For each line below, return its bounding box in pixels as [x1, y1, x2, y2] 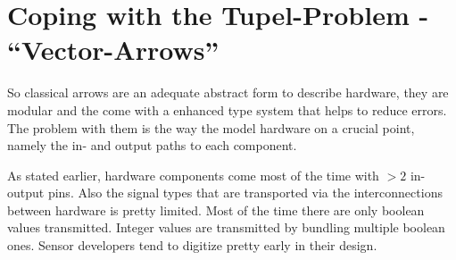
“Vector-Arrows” [7, 31, 220, 68]
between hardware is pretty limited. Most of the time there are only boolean [7, 200, 425, 219]
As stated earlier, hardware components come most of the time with [7, 165, 379, 184]
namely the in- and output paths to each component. [7, 136, 297, 155]
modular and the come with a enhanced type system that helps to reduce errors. [7, 100, 447, 119]
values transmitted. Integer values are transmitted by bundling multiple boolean [7, 218, 445, 237]
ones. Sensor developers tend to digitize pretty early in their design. [7, 236, 377, 255]
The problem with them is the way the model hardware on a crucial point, [7, 118, 415, 137]
